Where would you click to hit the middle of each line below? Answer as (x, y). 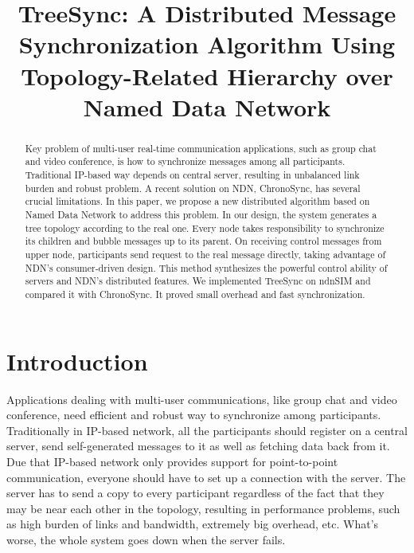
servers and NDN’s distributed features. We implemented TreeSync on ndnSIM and (198, 281)
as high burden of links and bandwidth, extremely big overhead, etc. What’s (193, 524)
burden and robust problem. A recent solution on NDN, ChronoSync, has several (193, 188)
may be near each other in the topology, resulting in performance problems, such (203, 508)
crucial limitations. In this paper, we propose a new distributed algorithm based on (197, 201)
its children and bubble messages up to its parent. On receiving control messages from (203, 241)
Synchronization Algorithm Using (207, 44)
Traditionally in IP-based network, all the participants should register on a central (207, 430)
